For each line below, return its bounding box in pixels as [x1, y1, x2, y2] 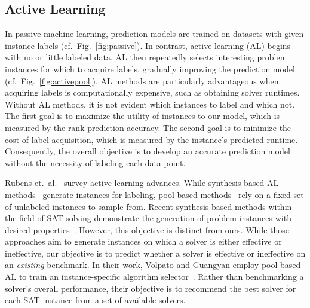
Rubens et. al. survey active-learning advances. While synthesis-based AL [5, 176, 279, 189]
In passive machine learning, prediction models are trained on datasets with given [5, 28, 304, 40]
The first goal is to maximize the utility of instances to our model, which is [5, 109, 280, 122]
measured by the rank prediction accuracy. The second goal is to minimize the [5, 121, 291, 133]
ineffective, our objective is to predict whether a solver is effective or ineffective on [5, 246, 306, 259]
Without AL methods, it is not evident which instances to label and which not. [5, 97, 295, 110]
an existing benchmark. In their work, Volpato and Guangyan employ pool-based [5, 258, 301, 271]
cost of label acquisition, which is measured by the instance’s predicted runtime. [5, 133, 298, 145]
